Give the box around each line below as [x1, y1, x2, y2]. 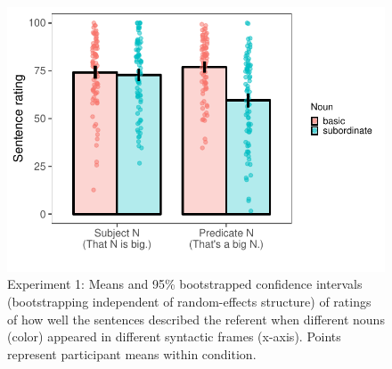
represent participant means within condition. [7, 344, 257, 363]
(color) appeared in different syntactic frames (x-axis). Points [7, 327, 341, 346]
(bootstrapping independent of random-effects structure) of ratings [7, 291, 372, 310]
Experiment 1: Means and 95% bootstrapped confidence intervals [7, 275, 363, 293]
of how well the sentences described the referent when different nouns [7, 309, 385, 328]
